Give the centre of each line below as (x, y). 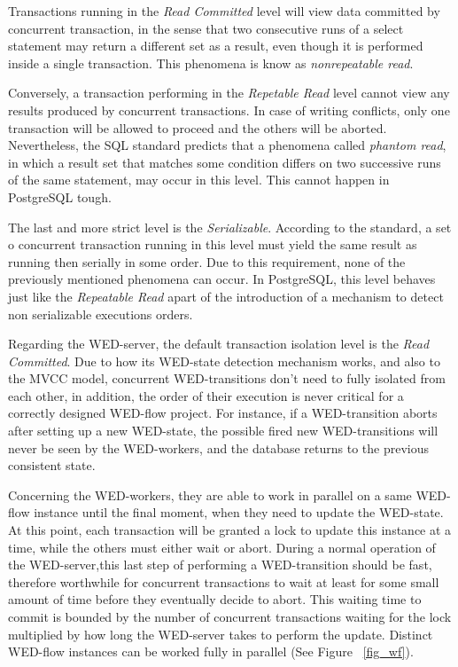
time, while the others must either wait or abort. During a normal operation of (222, 547)
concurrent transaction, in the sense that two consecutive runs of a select (206, 28)
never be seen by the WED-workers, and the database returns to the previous (219, 447)
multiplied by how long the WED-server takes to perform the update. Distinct (221, 634)
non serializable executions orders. (101, 314)
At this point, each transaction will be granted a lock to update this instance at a (230, 530)
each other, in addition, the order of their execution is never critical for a (206, 395)
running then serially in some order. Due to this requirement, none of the (207, 261)
